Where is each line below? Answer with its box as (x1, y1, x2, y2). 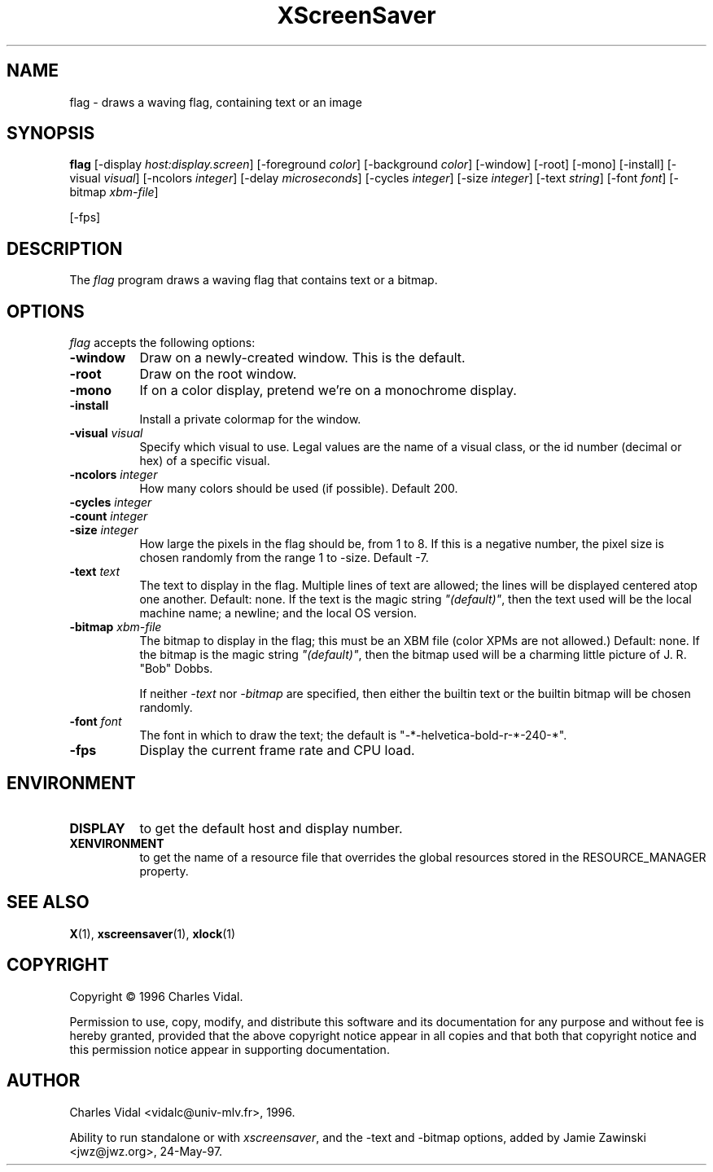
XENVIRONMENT (69, 836, 164, 850)
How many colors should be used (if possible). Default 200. (139, 481, 458, 496)
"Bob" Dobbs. (139, 661, 213, 676)
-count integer (69, 509, 148, 524)
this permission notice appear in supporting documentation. (69, 1042, 390, 1056)
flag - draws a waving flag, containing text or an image (69, 94, 362, 109)
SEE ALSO (7, 892, 90, 913)
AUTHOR (7, 1070, 81, 1091)
